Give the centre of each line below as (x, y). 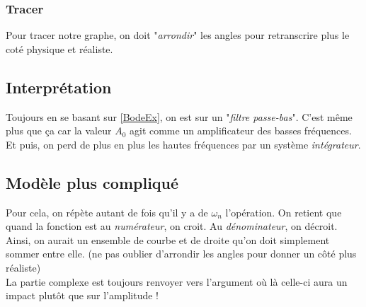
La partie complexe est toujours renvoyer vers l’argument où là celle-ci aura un (177, 281)
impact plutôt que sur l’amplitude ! (82, 295)
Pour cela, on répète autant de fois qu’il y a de (107, 212)
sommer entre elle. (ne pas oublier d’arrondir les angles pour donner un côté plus (181, 254)
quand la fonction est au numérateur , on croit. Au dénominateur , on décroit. (172, 226)
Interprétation (59, 87)
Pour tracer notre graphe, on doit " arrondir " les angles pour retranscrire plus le (178, 35)
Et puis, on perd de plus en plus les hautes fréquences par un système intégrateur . (183, 144)
